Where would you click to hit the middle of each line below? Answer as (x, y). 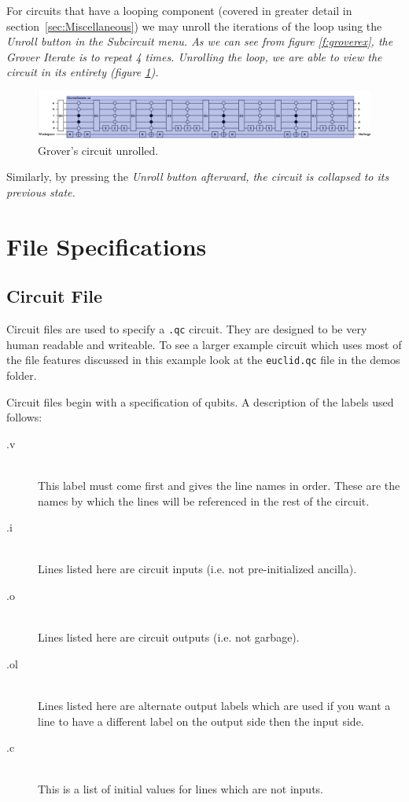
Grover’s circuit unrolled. (98, 150)
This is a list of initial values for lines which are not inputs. (181, 789)
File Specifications (107, 246)
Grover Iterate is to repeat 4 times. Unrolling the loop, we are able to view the (194, 56)
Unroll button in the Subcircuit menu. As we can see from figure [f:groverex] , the (200, 41)
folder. (22, 375)
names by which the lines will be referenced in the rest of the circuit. (204, 500)
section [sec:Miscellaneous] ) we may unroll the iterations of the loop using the (194, 26)
